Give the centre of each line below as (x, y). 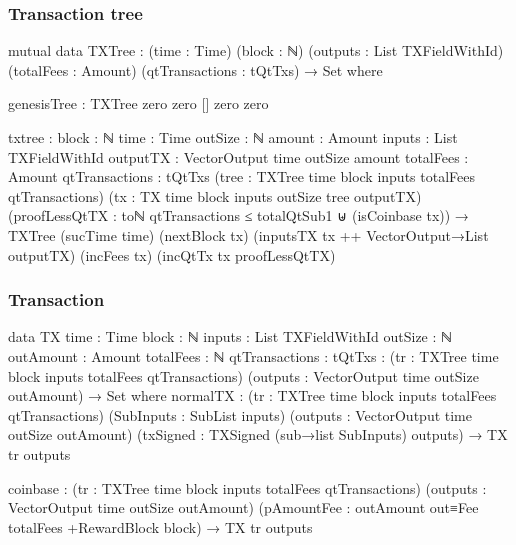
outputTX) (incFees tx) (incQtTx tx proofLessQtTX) (172, 254)
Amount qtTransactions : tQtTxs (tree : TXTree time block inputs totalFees (241, 176)
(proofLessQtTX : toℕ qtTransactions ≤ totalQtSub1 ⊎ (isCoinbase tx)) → (238, 215)
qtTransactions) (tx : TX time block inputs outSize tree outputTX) (215, 195)
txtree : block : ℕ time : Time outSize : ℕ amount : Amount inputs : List (233, 137)
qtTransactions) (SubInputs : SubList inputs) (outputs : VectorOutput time (240, 414)
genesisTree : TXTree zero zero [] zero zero (138, 103)
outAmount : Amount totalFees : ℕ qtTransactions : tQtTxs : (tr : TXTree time (253, 355)
